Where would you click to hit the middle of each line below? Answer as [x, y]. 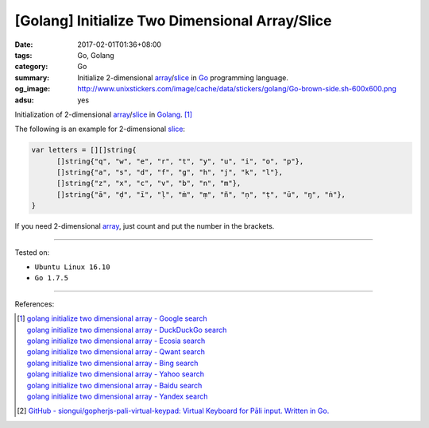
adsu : [25, 100]
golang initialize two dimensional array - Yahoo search [115, 374]
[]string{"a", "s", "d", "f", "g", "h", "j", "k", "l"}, [170, 172]
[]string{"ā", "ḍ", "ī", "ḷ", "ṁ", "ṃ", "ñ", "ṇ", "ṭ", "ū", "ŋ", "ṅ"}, [201, 194]
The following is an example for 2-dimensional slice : [100, 129]
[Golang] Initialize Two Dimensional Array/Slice [173, 21]
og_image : [33, 89]
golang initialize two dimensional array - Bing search [112, 363]
